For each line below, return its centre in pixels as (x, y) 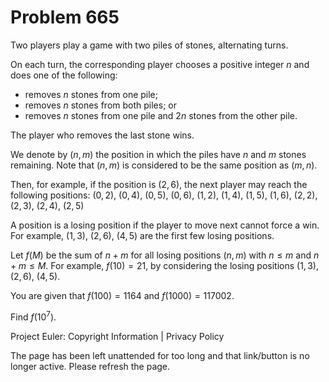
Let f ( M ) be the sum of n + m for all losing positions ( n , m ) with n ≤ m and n (165, 255)
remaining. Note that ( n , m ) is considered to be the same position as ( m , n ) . (164, 165)
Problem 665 (65, 17)
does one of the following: (64, 75)
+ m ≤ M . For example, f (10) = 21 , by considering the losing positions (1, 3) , (164, 265)
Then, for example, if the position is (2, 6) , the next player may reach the (159, 184)
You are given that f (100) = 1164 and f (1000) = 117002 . (122, 295)
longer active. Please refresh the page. (90, 366)
